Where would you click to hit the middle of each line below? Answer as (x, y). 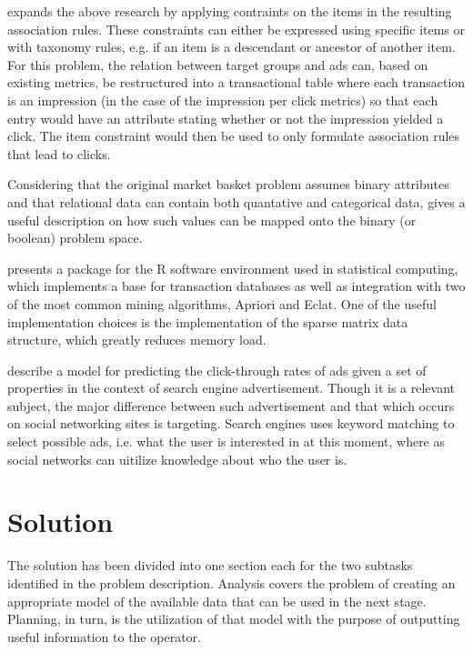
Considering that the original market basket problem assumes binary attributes (228, 184)
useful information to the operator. (104, 636)
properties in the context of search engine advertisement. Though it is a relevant (231, 388)
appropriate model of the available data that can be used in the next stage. (217, 601)
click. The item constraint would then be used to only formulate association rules (234, 136)
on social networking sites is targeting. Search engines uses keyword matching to (231, 423)
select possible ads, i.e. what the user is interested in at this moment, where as (226, 441)
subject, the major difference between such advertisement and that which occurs (231, 405)
